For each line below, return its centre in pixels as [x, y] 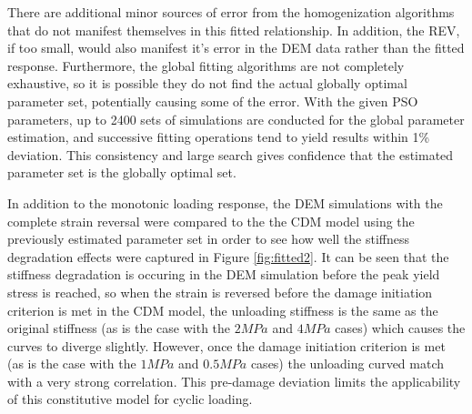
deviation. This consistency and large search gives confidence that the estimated [231, 154]
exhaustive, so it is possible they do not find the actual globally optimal [207, 83]
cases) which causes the [400, 328]
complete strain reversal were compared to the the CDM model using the [211, 221]
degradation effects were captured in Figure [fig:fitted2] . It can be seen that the [228, 256]
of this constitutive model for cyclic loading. [130, 399]
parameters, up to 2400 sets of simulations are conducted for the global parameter [236, 119]
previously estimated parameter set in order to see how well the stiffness [209, 239]
